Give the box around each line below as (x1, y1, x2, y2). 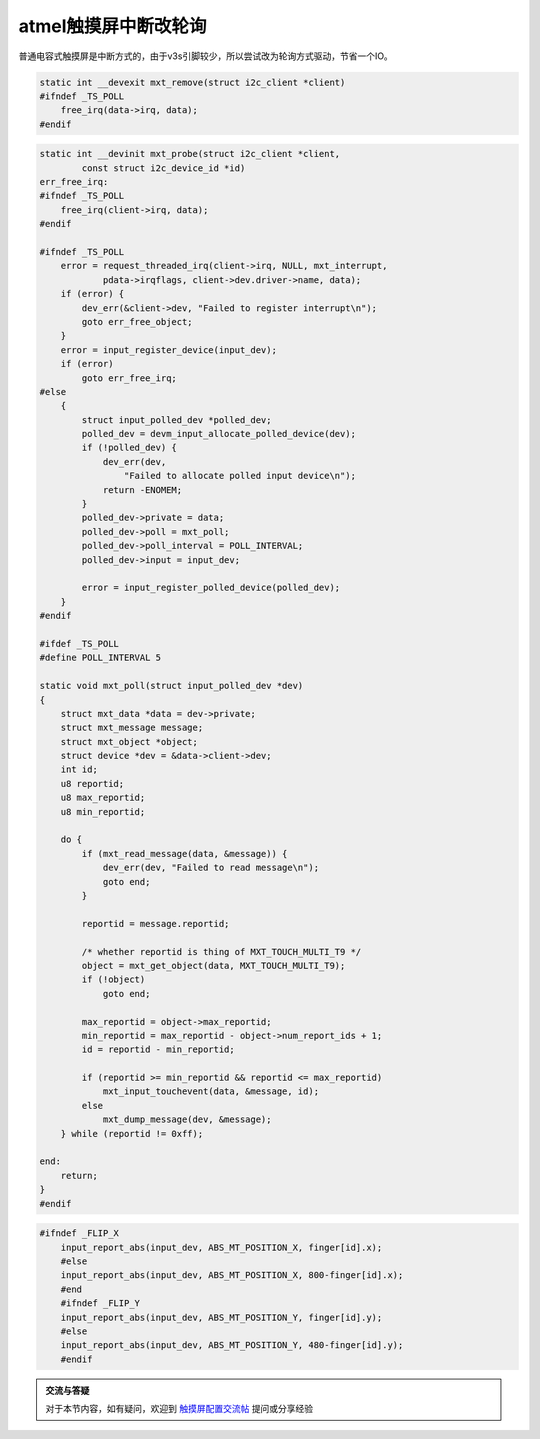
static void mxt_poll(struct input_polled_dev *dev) (39, 680, 304, 692)
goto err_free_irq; (81, 372, 177, 384)
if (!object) (81, 974, 146, 985)
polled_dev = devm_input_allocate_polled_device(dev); (81, 428, 357, 440)
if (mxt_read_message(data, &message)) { (81, 848, 288, 859)
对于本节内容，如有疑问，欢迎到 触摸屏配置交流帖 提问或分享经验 (45, 1403, 314, 1415)
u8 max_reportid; (60, 792, 146, 804)
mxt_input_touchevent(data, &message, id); (102, 1086, 320, 1097)
